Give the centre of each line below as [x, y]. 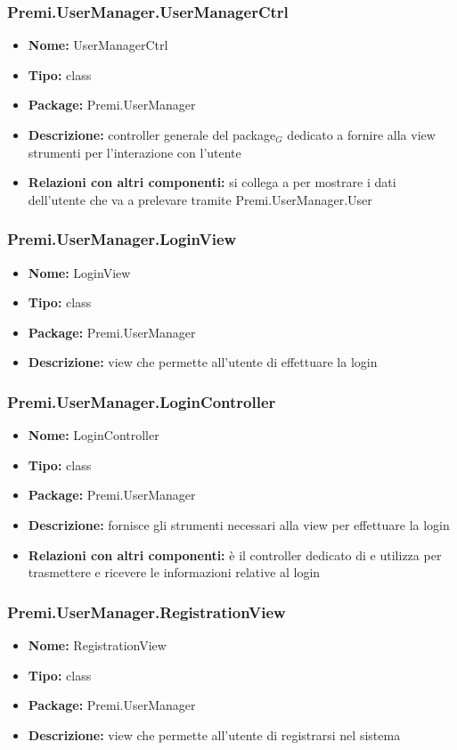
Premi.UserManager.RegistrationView [147, 611]
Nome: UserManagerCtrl [98, 45]
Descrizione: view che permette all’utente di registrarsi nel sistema [214, 734]
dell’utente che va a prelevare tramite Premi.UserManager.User [200, 199]
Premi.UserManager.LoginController [142, 401]
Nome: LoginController [94, 435]
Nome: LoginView [79, 272]
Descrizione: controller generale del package [152, 135]
